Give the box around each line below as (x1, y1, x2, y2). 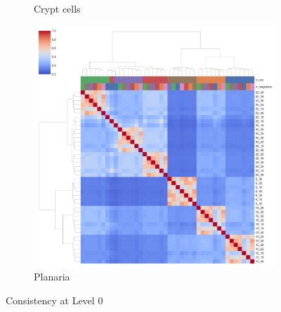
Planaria (34, 269, 70, 284)
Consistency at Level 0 (6, 292, 103, 307)
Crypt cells (34, 1, 81, 15)
